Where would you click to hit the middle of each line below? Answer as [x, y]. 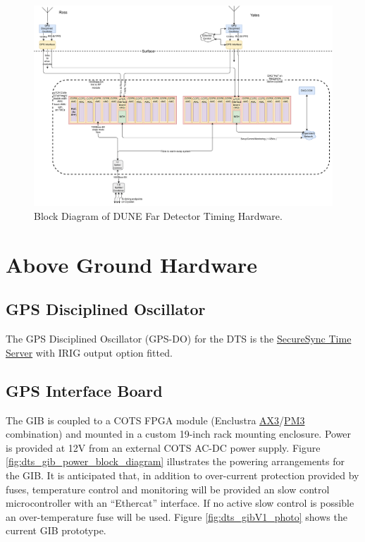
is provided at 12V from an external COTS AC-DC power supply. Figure [163, 447]
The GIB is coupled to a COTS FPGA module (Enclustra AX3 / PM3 [155, 420]
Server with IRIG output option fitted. [89, 352]
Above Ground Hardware [132, 264]
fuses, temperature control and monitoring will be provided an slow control [168, 489]
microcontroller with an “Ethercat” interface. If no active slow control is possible [180, 503]
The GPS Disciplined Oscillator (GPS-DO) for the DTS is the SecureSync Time [179, 339]
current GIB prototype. [56, 530]
